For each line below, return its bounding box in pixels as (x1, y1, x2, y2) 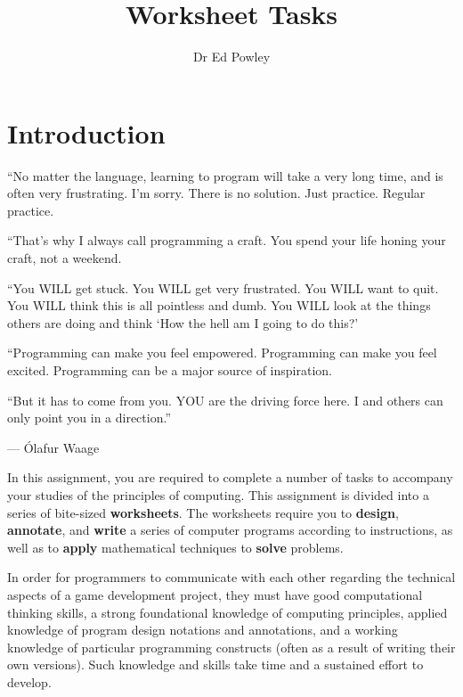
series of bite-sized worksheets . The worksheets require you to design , (7, 503, 399, 521)
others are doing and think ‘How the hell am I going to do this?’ (7, 313, 359, 332)
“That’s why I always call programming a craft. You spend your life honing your (7, 231, 446, 250)
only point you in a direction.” (7, 408, 172, 427)
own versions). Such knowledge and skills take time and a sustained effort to (7, 655, 424, 674)
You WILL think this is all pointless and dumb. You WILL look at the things (7, 296, 431, 315)
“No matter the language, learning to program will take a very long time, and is (7, 166, 443, 184)
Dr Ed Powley (192, 47, 271, 66)
